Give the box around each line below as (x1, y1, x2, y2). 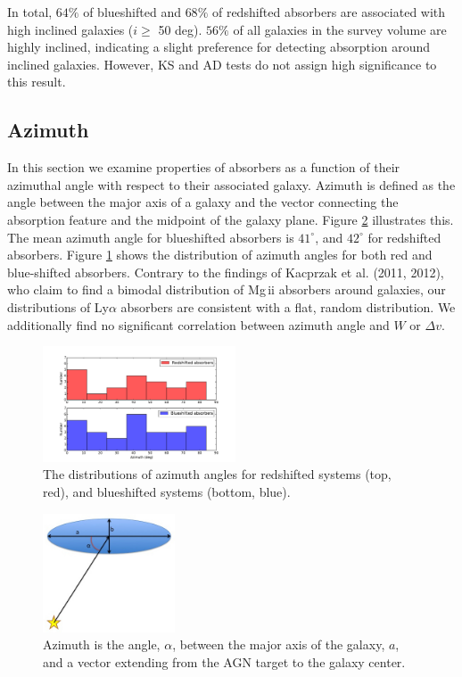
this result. (7, 72, 66, 91)
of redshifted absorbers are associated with (211, 3, 446, 21)
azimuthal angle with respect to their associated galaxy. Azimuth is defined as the (7, 175, 456, 194)
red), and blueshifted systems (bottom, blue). (43, 482, 291, 500)
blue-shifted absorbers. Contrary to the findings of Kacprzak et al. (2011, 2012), (7, 262, 444, 281)
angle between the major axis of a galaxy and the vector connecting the (7, 193, 399, 211)
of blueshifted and (83, 3, 181, 21)
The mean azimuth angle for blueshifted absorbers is (7, 227, 294, 246)
